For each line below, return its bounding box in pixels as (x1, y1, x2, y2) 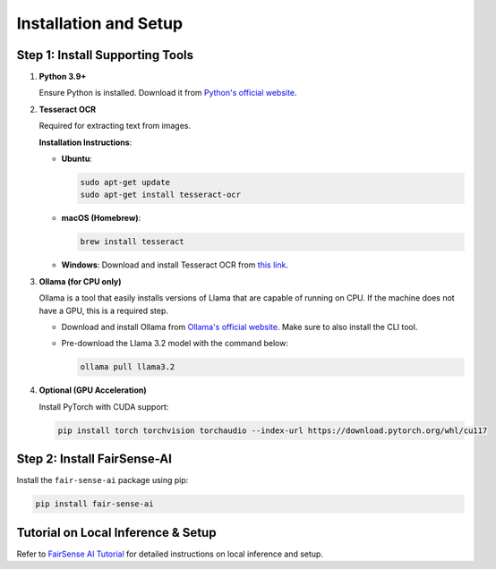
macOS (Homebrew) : (61, 213, 141, 224)
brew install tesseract (80, 237, 185, 247)
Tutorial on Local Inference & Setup (16, 524, 217, 540)
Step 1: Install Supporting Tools (16, 47, 194, 63)
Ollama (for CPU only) (38, 276, 122, 286)
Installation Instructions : (38, 137, 133, 148)
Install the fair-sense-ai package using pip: (16, 475, 189, 486)
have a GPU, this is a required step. (38, 305, 169, 316)
